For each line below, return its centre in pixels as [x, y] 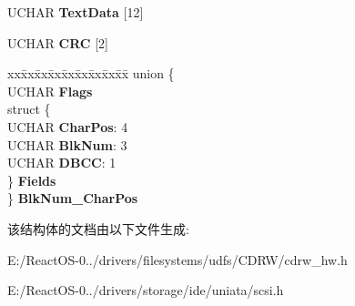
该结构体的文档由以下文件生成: [98, 228]
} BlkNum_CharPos [73, 198]
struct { [29, 109]
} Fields [32, 180]
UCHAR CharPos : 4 [68, 126]
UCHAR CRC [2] [58, 42]
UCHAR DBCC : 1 [62, 163]
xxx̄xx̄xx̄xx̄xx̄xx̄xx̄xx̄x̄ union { [91, 73]
